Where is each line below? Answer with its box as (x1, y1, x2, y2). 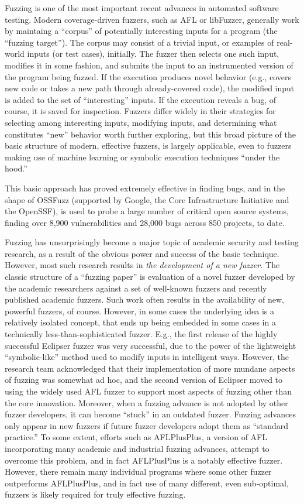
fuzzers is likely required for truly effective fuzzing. (5, 488, 186, 500)
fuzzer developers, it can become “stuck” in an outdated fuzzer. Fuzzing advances (5, 408, 296, 420)
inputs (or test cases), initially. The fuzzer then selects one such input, (27, 47, 279, 60)
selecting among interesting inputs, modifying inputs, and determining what (5, 116, 277, 128)
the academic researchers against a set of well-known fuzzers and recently (5, 282, 267, 294)
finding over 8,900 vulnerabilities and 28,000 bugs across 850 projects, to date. (5, 216, 285, 228)
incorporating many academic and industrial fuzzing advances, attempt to (5, 442, 270, 454)
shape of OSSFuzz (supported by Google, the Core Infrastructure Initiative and (5, 193, 289, 205)
